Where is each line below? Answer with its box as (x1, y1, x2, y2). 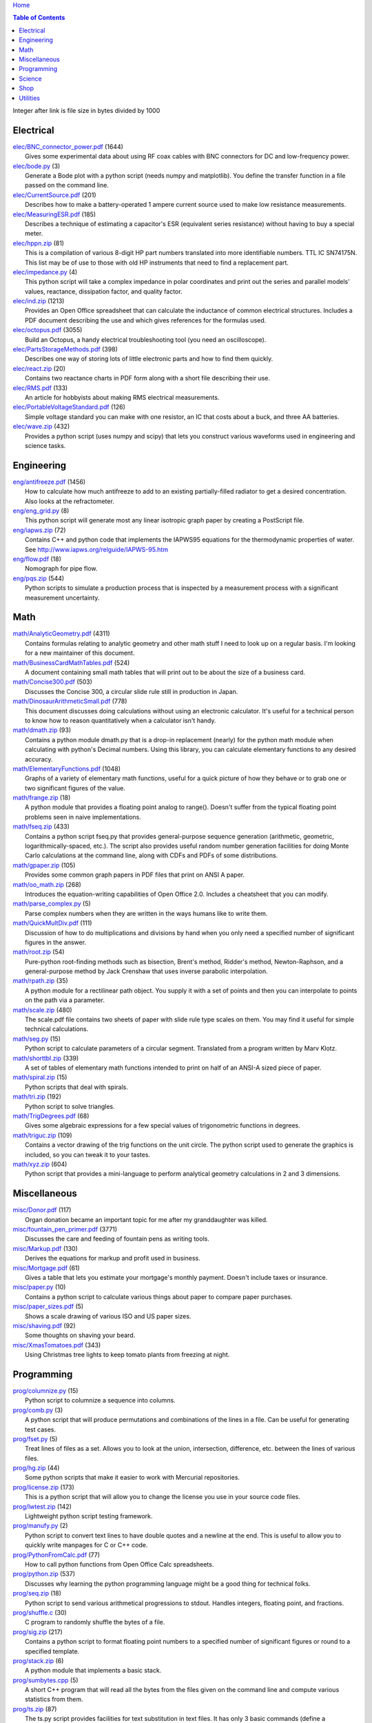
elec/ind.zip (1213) (12, 297, 65, 305)
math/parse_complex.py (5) (12, 899, 91, 908)
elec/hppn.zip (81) (12, 238, 65, 247)
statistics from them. (25, 1695, 83, 1704)
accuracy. (25, 755, 53, 763)
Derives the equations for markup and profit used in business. (25, 1254, 200, 1263)
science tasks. (25, 441, 66, 449)
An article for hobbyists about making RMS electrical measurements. (25, 393, 220, 401)
